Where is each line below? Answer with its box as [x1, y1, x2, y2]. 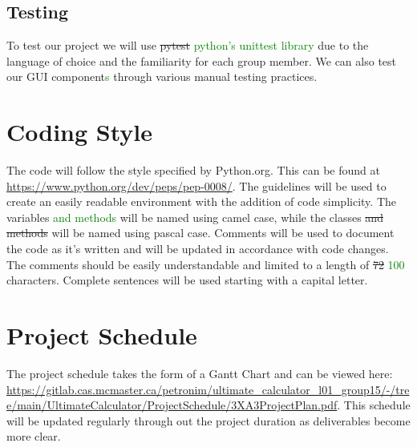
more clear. [6, 428, 61, 445]
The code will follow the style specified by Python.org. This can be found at [6, 162, 380, 179]
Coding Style [6, 115, 153, 148]
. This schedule [337, 397, 411, 413]
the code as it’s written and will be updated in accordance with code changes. [6, 240, 389, 257]
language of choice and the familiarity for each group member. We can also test [6, 52, 397, 69]
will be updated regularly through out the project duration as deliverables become [6, 412, 411, 429]
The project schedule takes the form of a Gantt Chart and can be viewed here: [6, 364, 393, 381]
